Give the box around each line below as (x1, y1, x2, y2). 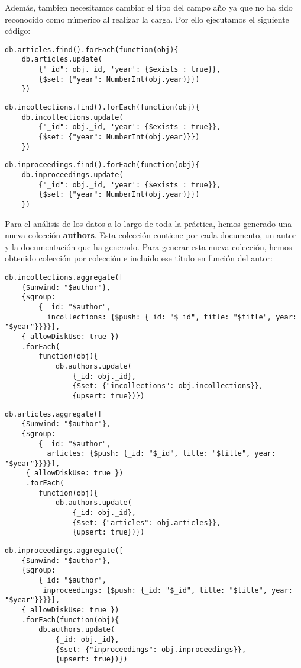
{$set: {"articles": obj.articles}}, (72, 518, 221, 527)
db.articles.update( (21, 55, 102, 64)
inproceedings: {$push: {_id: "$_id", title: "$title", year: (43, 586, 293, 595)
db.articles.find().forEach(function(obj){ (5, 45, 179, 54)
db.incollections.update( (21, 113, 124, 122)
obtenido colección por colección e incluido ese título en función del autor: (5, 252, 273, 264)
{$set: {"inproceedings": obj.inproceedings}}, (55, 645, 247, 654)
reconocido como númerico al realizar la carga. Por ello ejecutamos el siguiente (5, 12, 289, 25)
